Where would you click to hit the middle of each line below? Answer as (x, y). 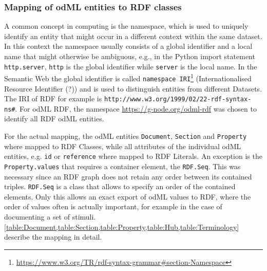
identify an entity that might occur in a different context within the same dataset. (133, 36)
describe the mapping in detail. (53, 237)
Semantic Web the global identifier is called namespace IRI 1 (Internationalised (128, 77)
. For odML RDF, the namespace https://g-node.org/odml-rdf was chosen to (136, 108)
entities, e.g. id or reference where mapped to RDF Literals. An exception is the (133, 156)
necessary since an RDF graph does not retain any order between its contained (128, 176)
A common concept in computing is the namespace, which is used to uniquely (126, 26)
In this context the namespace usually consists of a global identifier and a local (128, 46)
